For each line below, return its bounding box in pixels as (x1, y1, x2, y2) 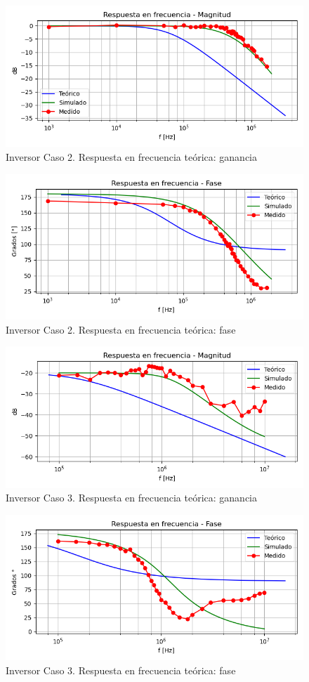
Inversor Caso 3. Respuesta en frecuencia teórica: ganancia (6, 490, 258, 505)
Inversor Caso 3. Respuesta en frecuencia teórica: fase (6, 662, 236, 677)
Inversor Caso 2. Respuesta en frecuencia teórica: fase (6, 322, 236, 336)
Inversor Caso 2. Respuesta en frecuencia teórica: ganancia (6, 149, 258, 164)
